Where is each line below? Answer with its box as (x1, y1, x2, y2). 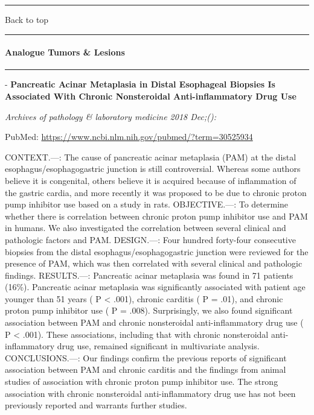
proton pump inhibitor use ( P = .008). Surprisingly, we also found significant (5, 304, 293, 317)
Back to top (5, 13, 49, 25)
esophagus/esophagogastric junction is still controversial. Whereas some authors (5, 162, 301, 175)
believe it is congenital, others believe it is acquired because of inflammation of (5, 174, 296, 186)
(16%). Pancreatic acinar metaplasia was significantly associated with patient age (5, 280, 306, 293)
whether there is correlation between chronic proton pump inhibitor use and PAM (5, 209, 308, 222)
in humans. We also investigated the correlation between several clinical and (5, 221, 286, 234)
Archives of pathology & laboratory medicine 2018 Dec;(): (5, 110, 217, 122)
